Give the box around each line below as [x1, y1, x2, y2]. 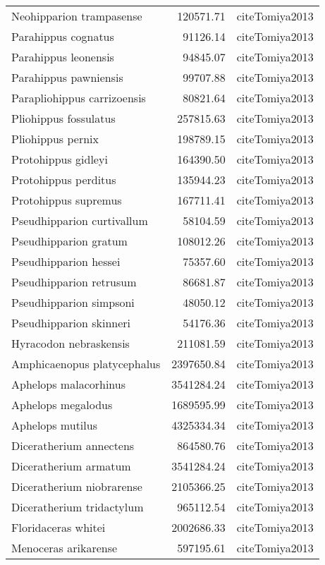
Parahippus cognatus [11, 28, 114, 44]
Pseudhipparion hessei [11, 253, 121, 269]
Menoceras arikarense [11, 540, 118, 556]
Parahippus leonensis [11, 49, 114, 65]
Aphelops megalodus [11, 396, 113, 413]
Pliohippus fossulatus [11, 110, 116, 126]
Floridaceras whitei [11, 519, 106, 535]
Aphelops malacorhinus [11, 376, 126, 392]
